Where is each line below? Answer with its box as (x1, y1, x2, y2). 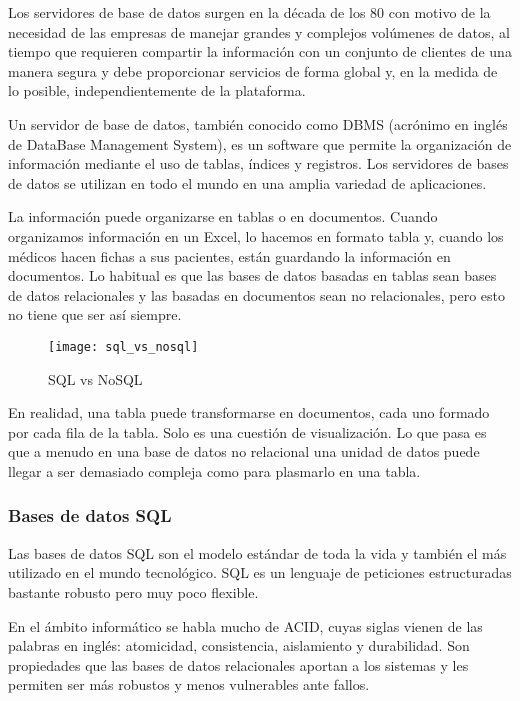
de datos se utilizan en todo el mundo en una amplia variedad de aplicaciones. (8, 172, 487, 193)
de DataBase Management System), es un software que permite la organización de (8, 133, 512, 154)
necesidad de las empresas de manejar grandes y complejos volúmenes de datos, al (8, 21, 510, 42)
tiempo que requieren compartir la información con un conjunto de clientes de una (8, 41, 512, 62)
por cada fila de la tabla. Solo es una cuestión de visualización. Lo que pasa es (8, 421, 487, 442)
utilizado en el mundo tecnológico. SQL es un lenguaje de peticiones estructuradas (8, 562, 512, 583)
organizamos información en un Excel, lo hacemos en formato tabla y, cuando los (8, 225, 504, 246)
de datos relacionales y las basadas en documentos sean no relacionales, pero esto (8, 284, 505, 305)
